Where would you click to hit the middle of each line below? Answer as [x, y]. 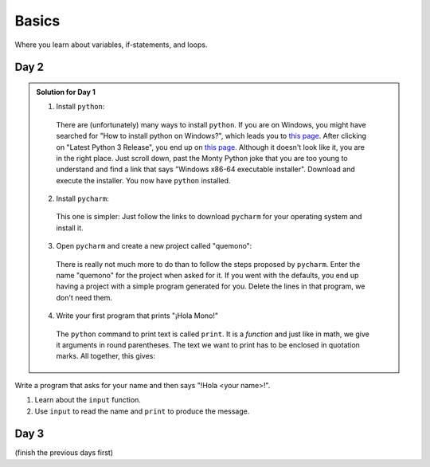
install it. [70, 228]
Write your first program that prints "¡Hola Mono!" [137, 316]
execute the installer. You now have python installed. [143, 180]
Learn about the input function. [88, 400]
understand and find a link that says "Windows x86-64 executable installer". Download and [206, 169]
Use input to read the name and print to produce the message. [142, 411]
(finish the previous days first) [64, 453]
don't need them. [84, 297]
